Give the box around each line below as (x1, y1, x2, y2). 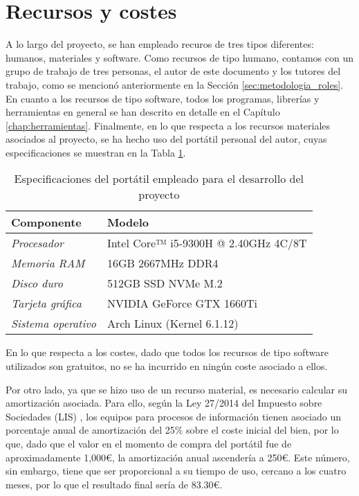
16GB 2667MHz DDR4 (107, 255, 219, 272)
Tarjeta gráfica (11, 295, 82, 312)
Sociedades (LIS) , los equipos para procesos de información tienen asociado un (6, 409, 341, 423)
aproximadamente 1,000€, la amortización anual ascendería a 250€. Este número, (6, 450, 350, 464)
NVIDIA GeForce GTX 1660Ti (107, 295, 258, 312)
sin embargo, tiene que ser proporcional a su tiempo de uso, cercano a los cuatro (6, 463, 347, 478)
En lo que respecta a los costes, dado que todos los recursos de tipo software (6, 345, 329, 360)
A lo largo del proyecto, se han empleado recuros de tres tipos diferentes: (6, 37, 314, 51)
